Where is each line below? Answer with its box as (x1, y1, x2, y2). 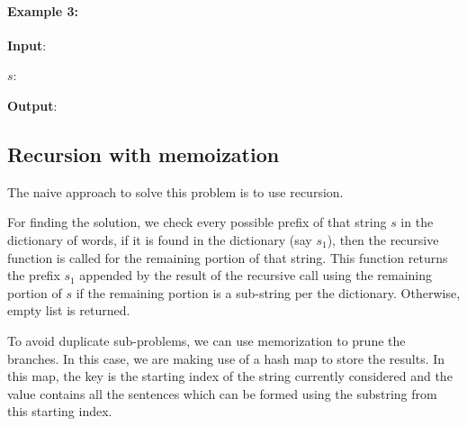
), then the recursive (327, 230, 439, 249)
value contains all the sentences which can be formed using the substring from (7, 384, 437, 403)
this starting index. (7, 402, 112, 421)
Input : (7, 35, 47, 54)
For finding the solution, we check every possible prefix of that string (7, 213, 387, 231)
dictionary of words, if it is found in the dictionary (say (7, 230, 312, 249)
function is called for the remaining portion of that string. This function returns (7, 248, 448, 267)
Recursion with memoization (7, 140, 280, 168)
